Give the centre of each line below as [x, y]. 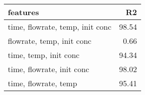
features [23, 12]
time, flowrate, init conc [49, 69]
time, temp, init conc [44, 55]
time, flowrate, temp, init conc [60, 27]
